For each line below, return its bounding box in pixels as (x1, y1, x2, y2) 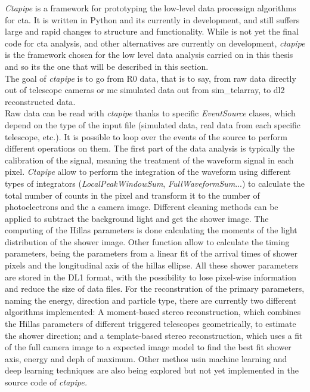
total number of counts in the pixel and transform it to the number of (5, 189, 260, 201)
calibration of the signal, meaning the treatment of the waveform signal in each (5, 153, 294, 166)
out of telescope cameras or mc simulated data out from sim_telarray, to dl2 (5, 84, 285, 96)
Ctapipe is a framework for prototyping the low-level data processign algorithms (5, 2, 296, 14)
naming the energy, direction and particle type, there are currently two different (5, 294, 297, 306)
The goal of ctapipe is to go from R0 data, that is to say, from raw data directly (5, 72, 296, 84)
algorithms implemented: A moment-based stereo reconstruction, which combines (5, 305, 301, 318)
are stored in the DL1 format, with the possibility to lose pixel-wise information (5, 270, 296, 283)
